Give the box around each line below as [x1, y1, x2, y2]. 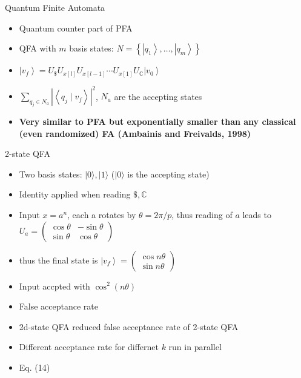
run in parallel [168, 340, 222, 353]
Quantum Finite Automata [5, 1, 105, 13]
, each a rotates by [67, 208, 136, 220]
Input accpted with [19, 279, 90, 292]
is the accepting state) [127, 167, 210, 180]
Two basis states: [19, 167, 82, 180]
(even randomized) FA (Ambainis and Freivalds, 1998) [19, 127, 251, 139]
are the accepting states [114, 90, 202, 102]
